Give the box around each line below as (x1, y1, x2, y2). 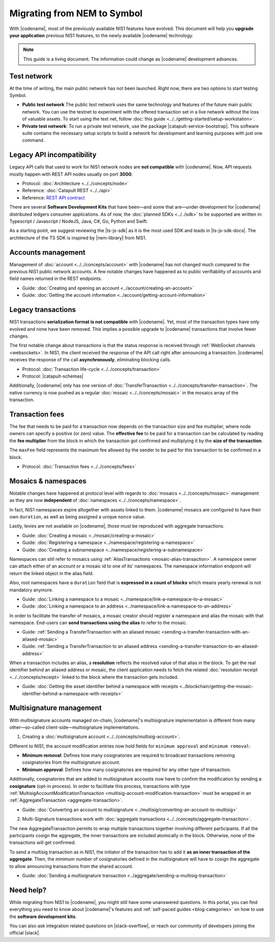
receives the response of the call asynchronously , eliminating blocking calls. (9, 357, 172, 363)
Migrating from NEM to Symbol (9, 8, 143, 19)
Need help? (9, 886, 47, 894)
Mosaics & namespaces (9, 476, 87, 486)
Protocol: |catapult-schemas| (22, 373, 84, 379)
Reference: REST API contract (22, 194, 85, 201)
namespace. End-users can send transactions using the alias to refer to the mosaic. (9, 620, 188, 626)
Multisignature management (9, 704, 102, 712)
